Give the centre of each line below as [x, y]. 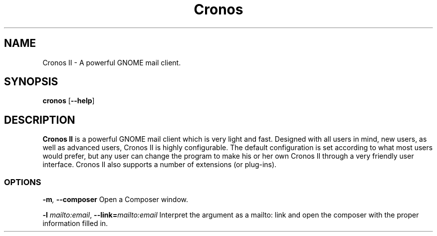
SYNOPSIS [31, 82]
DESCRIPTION [40, 120]
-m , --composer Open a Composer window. [115, 200]
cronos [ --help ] [69, 101]
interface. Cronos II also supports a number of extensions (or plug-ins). [160, 165]
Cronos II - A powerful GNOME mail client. [112, 62]
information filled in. [75, 224]
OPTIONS [23, 182]
